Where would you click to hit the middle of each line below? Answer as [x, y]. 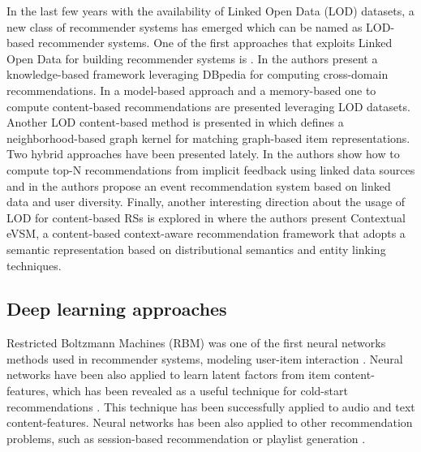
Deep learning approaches [117, 309]
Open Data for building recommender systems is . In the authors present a [192, 58]
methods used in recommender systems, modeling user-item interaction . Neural [205, 358]
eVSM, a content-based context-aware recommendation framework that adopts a [206, 233]
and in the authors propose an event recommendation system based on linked [199, 185]
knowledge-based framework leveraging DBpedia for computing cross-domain [198, 74]
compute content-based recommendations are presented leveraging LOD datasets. [208, 106]
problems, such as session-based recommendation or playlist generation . [186, 438]
